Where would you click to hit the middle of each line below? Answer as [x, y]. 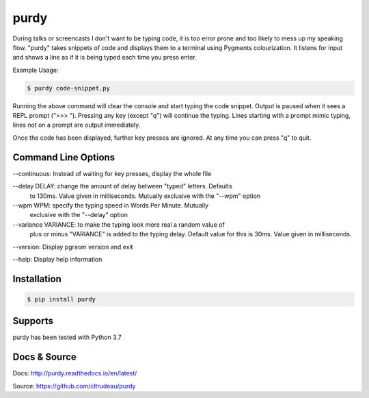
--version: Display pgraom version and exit [73, 247]
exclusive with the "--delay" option [79, 215]
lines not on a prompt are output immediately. [77, 125]
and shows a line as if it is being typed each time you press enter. [105, 58]
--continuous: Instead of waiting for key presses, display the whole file [112, 173]
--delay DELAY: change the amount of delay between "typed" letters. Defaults [122, 186]
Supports [33, 321]
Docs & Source [44, 357]
